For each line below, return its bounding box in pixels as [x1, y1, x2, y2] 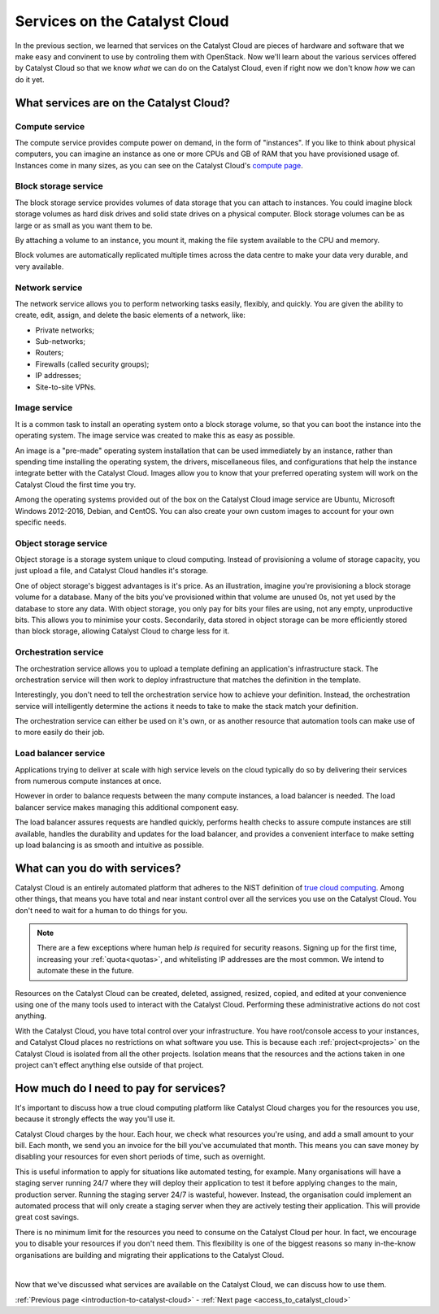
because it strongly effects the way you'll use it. [15, 1114, 176, 1124]
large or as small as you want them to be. [15, 220, 154, 230]
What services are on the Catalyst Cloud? [15, 96, 231, 110]
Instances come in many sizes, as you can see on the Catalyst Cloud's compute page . [15, 160, 304, 170]
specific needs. [15, 517, 67, 527]
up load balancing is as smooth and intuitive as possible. [15, 840, 205, 850]
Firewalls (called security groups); [35, 359, 150, 369]
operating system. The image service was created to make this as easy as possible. [15, 431, 296, 441]
